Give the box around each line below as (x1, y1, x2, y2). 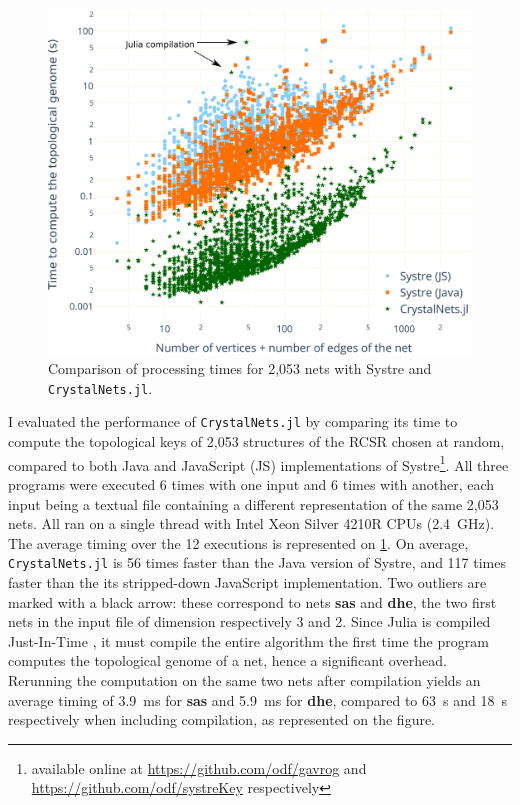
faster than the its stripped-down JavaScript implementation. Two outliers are (8, 571, 487, 592)
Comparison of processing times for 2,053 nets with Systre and (48, 358, 432, 379)
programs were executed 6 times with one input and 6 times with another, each (8, 473, 495, 494)
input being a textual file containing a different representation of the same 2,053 (8, 493, 499, 514)
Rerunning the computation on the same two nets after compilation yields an (8, 669, 481, 690)
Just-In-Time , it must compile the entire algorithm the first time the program (8, 630, 489, 651)
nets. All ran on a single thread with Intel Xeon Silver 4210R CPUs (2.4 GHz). (8, 513, 495, 534)
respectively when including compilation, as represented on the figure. (8, 709, 436, 730)
